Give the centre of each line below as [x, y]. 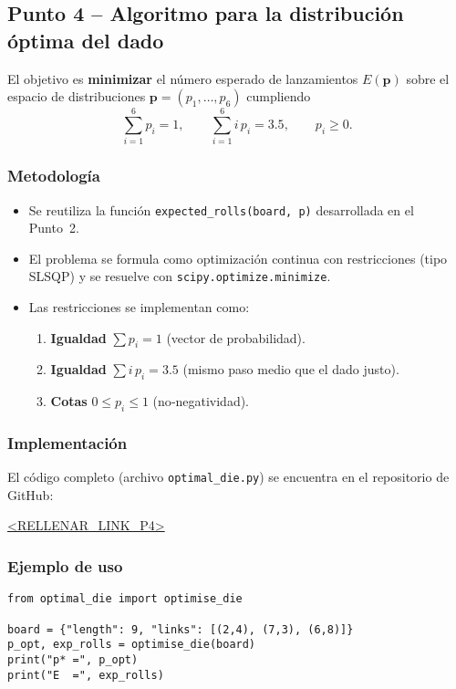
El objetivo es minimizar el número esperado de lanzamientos [183, 78]
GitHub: [31, 494]
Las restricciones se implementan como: [139, 307]
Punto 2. [54, 228]
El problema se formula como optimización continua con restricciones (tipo [238, 258]
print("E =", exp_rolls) [86, 675]
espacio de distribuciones [77, 96]
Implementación [67, 442]
